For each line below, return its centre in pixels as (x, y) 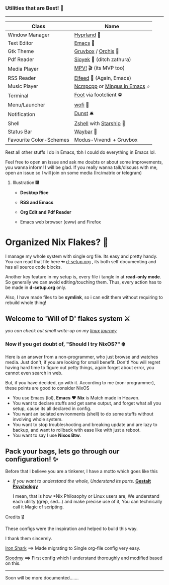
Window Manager (29, 35)
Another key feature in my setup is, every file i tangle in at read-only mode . (83, 277)
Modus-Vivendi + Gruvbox (106, 140)
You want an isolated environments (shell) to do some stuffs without (83, 414)
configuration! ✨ (32, 459)
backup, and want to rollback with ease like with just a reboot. (76, 430)
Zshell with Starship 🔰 (100, 124)
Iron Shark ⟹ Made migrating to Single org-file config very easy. (73, 548)
